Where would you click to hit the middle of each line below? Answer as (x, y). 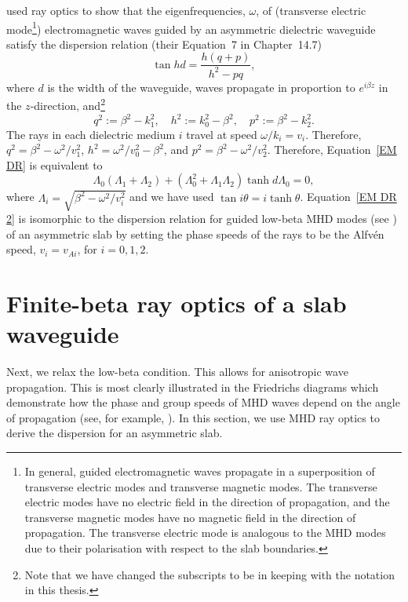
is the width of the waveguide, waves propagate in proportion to (201, 87)
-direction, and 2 (67, 104)
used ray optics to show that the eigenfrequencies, (126, 10)
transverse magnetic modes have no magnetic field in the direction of (190, 517)
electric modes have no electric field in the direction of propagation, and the (207, 502)
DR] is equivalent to (55, 164)
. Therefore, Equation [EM (332, 150)
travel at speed (222, 134)
